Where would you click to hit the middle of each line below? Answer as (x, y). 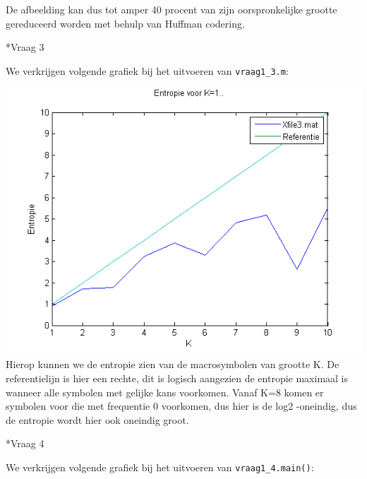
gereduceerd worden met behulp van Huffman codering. (125, 23)
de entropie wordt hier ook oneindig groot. (97, 419)
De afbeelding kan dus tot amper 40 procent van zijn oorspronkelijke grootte (172, 9)
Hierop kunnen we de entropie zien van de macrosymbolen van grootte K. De (173, 364)
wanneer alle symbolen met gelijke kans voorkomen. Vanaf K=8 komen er (165, 392)
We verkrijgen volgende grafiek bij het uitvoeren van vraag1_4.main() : (160, 467)
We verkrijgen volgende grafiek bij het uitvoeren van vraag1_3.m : (147, 70)
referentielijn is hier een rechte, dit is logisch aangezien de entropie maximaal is (177, 378)
